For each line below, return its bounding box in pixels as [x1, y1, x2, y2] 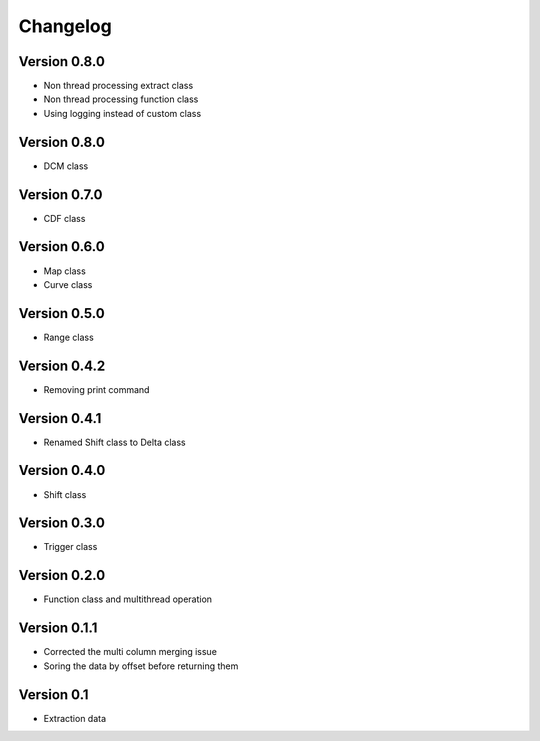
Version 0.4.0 [18, 462, 106, 479]
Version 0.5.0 [18, 305, 105, 322]
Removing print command [43, 383, 150, 395]
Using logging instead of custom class [43, 107, 202, 119]
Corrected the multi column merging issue [43, 646, 217, 658]
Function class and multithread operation [43, 593, 213, 605]
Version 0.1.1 [18, 620, 98, 637]
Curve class [43, 278, 93, 290]
